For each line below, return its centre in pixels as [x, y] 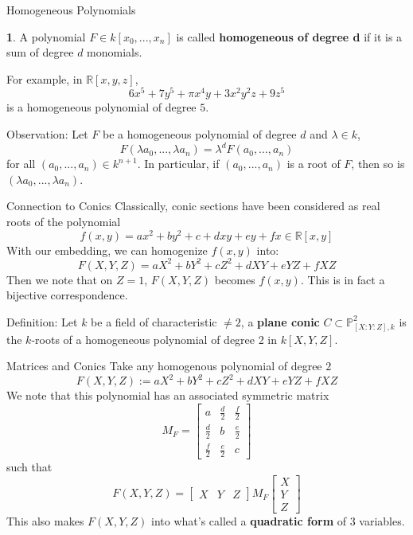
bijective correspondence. [67, 295]
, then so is [378, 164]
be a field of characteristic [154, 321]
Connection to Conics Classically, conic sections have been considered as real [193, 206]
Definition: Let [42, 321]
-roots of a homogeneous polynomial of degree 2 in [154, 339]
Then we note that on [60, 279]
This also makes [45, 520]
